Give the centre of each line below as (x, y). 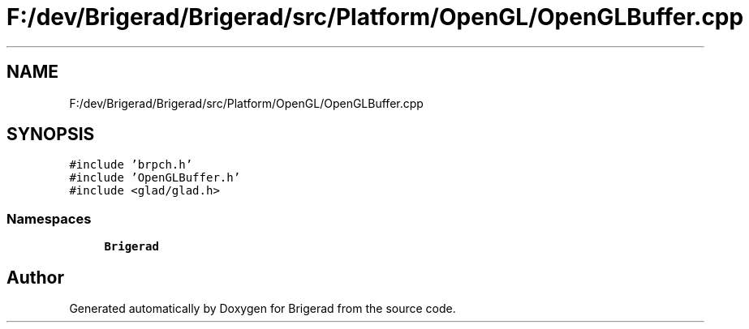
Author (35, 277)
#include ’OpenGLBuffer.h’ (155, 178)
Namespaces (49, 218)
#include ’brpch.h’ (131, 165)
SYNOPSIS (51, 135)
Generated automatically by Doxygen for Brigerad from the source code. (263, 309)
